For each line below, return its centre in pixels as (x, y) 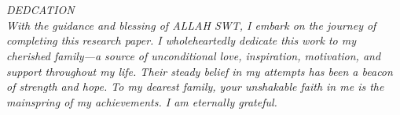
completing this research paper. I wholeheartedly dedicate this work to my (182, 40)
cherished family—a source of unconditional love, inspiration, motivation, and (194, 55)
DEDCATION (40, 10)
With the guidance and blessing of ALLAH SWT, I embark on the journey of (191, 25)
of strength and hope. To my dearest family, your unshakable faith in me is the (195, 86)
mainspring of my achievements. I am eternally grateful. (142, 101)
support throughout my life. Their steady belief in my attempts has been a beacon (200, 71)
